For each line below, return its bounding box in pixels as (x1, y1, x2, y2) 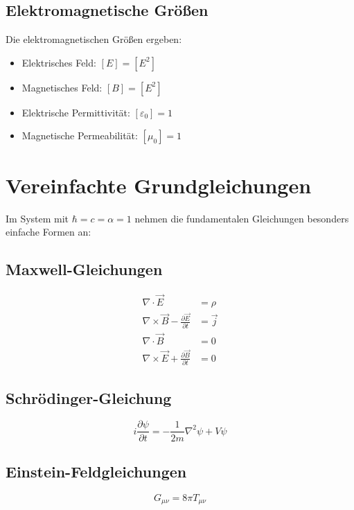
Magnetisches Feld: (21, 80, 103, 94)
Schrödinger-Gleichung (6, 387, 172, 408)
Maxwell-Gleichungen (6, 258, 163, 280)
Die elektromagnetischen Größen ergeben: (6, 32, 182, 46)
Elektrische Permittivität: (21, 105, 130, 119)
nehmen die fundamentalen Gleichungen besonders (134, 211, 349, 225)
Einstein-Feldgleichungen (6, 460, 187, 482)
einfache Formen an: (6, 225, 91, 239)
